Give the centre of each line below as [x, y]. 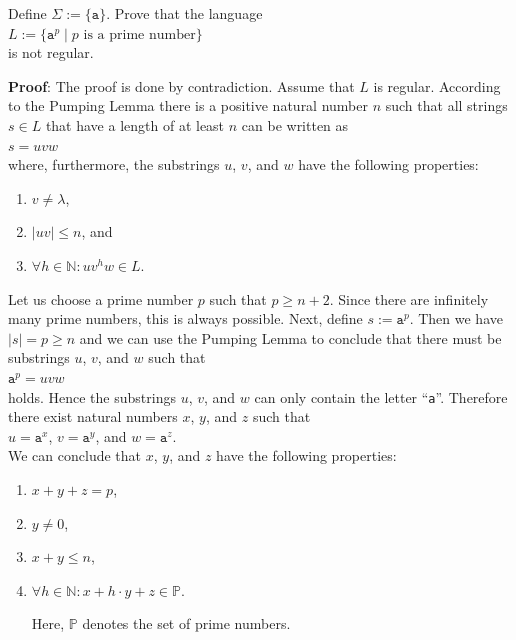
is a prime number [139, 34]
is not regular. [51, 52]
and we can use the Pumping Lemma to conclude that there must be [290, 337]
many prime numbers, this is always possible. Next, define [185, 318]
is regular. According [437, 85]
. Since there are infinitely [409, 298]
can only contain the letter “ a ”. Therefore [381, 396]
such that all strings [446, 105]
